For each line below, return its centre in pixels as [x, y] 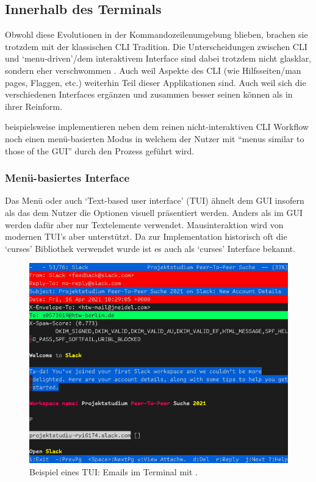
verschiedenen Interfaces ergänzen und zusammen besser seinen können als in [149, 94]
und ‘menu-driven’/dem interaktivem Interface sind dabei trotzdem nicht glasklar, [158, 58]
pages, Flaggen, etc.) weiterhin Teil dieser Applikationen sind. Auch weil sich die [156, 82]
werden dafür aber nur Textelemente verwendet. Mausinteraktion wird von [144, 224]
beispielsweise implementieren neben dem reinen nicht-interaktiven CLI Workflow [157, 127]
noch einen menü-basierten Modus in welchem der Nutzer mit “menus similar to [155, 138]
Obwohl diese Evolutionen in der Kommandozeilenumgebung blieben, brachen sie [156, 34]
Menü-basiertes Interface [67, 178]
